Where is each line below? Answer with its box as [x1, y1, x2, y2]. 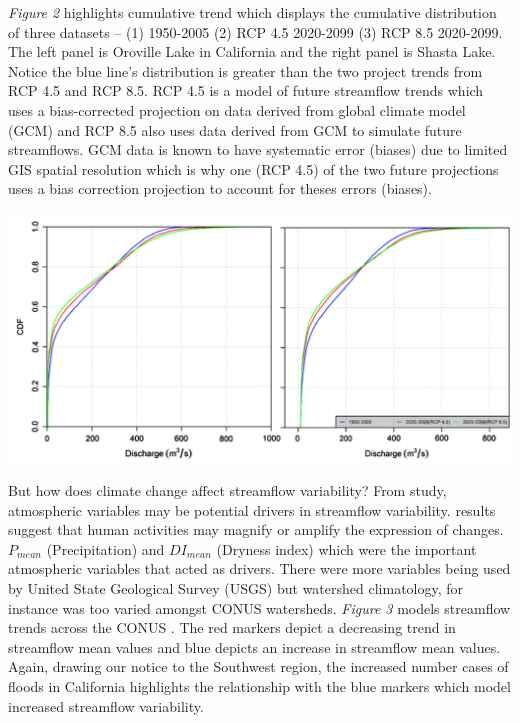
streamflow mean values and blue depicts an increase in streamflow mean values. [8, 636, 501, 657]
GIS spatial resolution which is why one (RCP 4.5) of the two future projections [8, 158, 499, 179]
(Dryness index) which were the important [216, 538, 477, 559]
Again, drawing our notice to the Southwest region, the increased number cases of [8, 656, 509, 677]
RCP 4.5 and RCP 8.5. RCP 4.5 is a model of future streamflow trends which [8, 80, 484, 101]
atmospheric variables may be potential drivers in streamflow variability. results [8, 499, 496, 520]
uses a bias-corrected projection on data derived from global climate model [8, 99, 466, 120]
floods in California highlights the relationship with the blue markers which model [8, 676, 511, 696]
